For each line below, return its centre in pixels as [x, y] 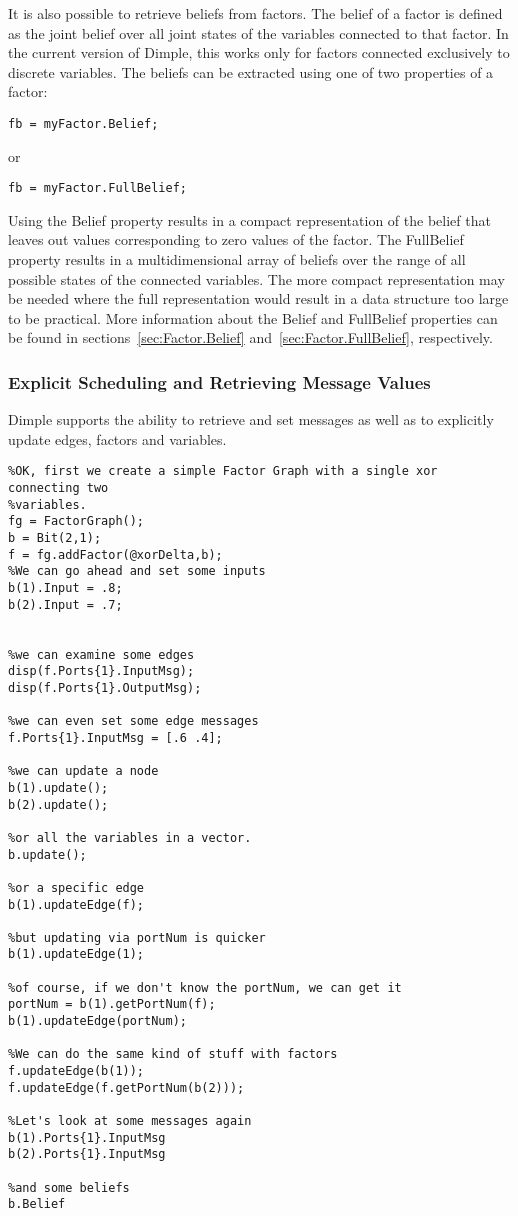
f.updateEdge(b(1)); [76, 1071]
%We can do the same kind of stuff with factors [173, 1054]
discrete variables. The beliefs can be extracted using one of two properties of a [251, 71]
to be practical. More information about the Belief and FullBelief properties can [253, 317]
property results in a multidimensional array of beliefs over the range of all [237, 259]
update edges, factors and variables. [117, 438]
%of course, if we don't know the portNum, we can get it [205, 987]
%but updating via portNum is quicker [137, 937]
